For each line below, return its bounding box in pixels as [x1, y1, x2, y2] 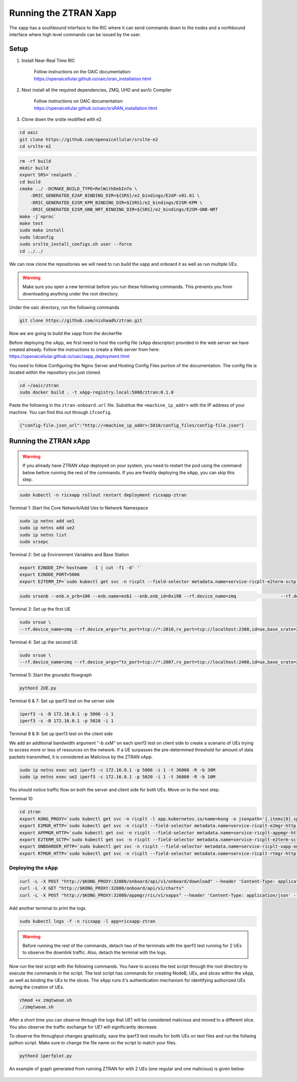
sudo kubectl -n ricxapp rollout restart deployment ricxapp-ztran [19, 492, 187, 497]
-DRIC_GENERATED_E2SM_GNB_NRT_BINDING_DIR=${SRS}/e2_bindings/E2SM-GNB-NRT [30, 207, 218, 212]
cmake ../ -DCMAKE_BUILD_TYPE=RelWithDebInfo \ [19, 186, 137, 192]
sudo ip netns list [19, 532, 67, 538]
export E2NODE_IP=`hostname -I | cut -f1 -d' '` [19, 565, 143, 571]
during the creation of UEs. [9, 984, 64, 990]
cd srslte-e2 [19, 144, 51, 149]
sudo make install [19, 228, 64, 233]
